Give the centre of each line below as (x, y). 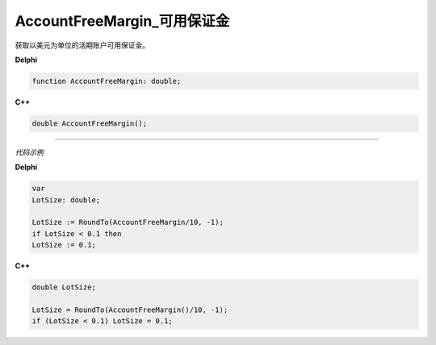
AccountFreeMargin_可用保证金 (122, 21)
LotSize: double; (66, 200)
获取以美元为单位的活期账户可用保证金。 (82, 45)
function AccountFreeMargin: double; (107, 81)
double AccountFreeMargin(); (90, 123)
